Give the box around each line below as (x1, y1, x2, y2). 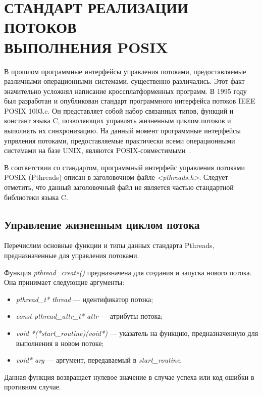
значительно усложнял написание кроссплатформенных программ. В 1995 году (4, 85, 247, 96)
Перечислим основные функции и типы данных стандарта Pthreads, (4, 240, 215, 251)
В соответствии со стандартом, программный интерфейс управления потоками (4, 162, 245, 172)
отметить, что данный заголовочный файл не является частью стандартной (4, 182, 234, 192)
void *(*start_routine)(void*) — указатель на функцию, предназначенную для (16, 327, 258, 338)
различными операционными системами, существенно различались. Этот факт (4, 76, 245, 86)
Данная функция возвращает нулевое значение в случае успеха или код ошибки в (4, 371, 254, 382)
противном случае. (4, 381, 61, 392)
